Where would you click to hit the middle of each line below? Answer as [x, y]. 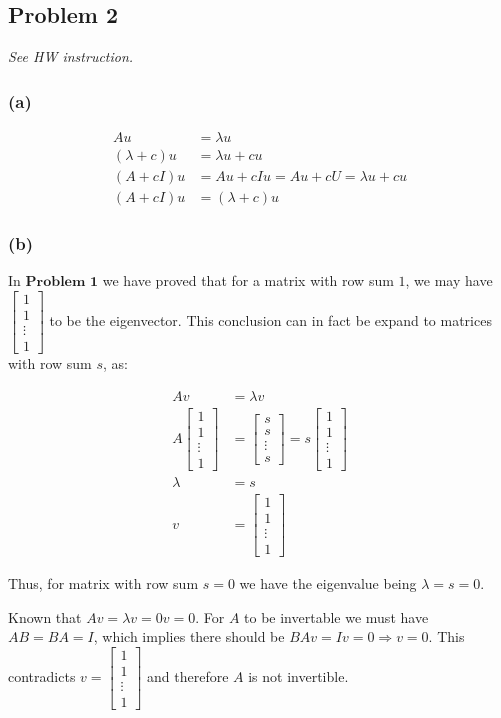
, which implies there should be [189, 636]
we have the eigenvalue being [328, 583]
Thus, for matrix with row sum [103, 583]
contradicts [42, 675]
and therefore [188, 675]
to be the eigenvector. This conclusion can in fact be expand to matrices [270, 320]
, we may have [449, 280]
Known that [45, 616]
